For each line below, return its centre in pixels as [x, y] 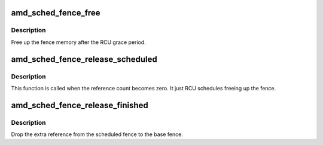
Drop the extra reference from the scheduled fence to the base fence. [97, 134]
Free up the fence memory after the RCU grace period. [78, 42]
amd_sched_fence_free [56, 13]
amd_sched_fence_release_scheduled [84, 59]
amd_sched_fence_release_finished [80, 105]
